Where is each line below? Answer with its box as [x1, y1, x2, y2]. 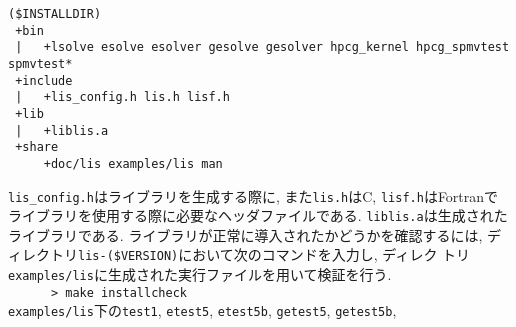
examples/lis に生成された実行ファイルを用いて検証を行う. [8, 264, 392, 285]
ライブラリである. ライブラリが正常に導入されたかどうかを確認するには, [8, 224, 483, 245]
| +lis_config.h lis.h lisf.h [15, 90, 230, 105]
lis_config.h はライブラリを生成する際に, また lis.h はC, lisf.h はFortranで [8, 185, 499, 206]
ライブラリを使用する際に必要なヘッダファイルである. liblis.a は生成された [8, 205, 508, 226]
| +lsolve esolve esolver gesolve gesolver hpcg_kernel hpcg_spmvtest [15, 40, 510, 55]
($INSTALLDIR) [8, 7, 102, 21]
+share [15, 140, 59, 155]
